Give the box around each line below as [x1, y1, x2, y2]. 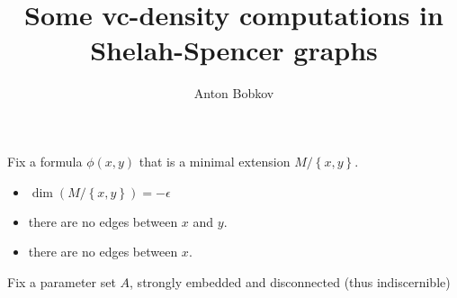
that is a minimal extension [139, 151, 291, 170]
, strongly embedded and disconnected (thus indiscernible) [130, 272, 451, 291]
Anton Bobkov [193, 84, 274, 103]
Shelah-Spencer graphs [90, 32, 378, 68]
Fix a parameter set [7, 272, 116, 291]
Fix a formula [7, 151, 83, 170]
